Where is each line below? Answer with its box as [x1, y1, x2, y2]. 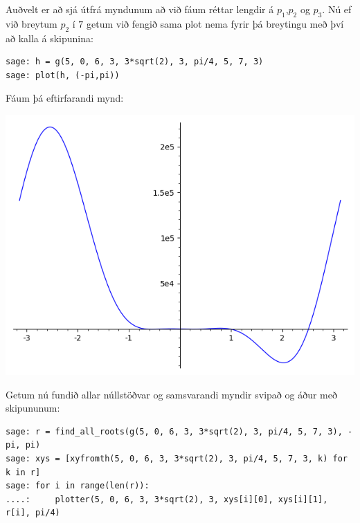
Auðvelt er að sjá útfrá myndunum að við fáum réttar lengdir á [6, 2, 274, 16]
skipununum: [6, 401, 60, 415]
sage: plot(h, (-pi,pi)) [6, 70, 120, 80]
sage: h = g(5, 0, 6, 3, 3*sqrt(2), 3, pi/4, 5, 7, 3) [6, 57, 264, 67]
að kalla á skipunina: [6, 30, 93, 45]
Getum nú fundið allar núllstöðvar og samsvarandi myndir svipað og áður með [6, 387, 337, 401]
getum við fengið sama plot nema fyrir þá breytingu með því [87, 16, 344, 30]
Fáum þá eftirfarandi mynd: [6, 91, 124, 105]
